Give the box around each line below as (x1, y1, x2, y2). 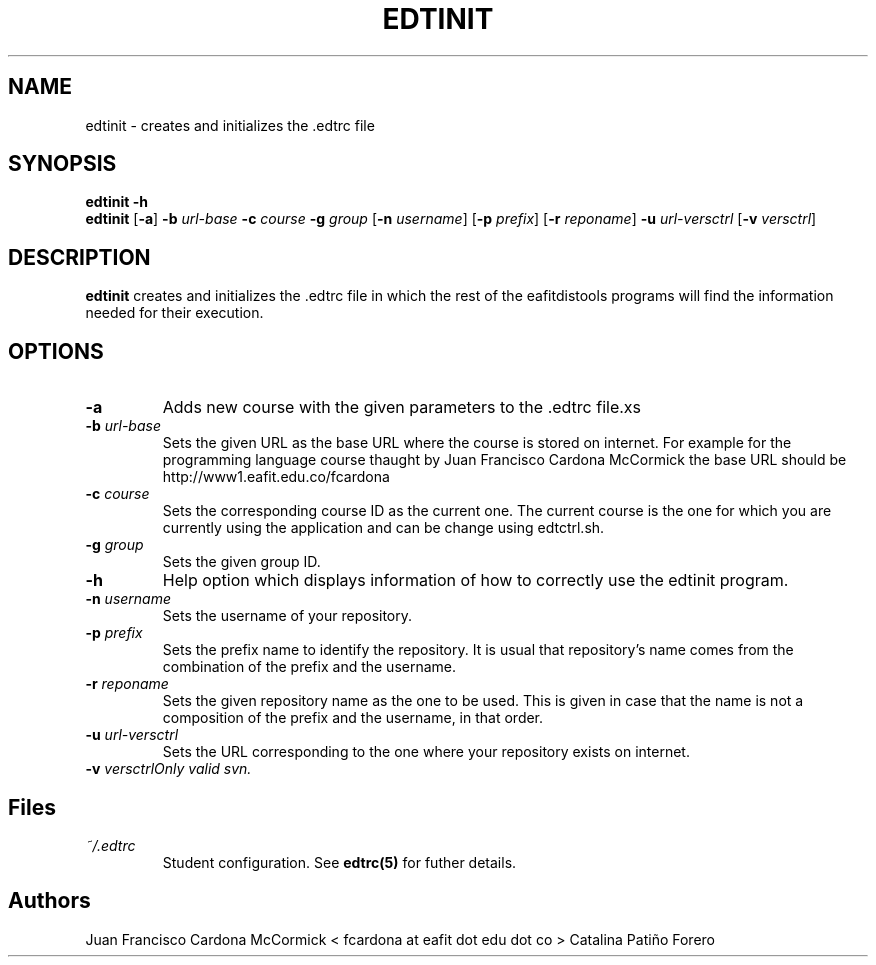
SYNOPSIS (8, 151, 117, 177)
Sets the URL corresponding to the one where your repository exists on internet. (162, 743, 690, 761)
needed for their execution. (85, 304, 264, 322)
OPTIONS (8, 338, 104, 364)
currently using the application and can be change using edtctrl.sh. (162, 519, 605, 537)
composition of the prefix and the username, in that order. (162, 709, 544, 727)
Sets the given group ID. (162, 553, 321, 571)
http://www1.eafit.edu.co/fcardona (162, 468, 390, 486)
